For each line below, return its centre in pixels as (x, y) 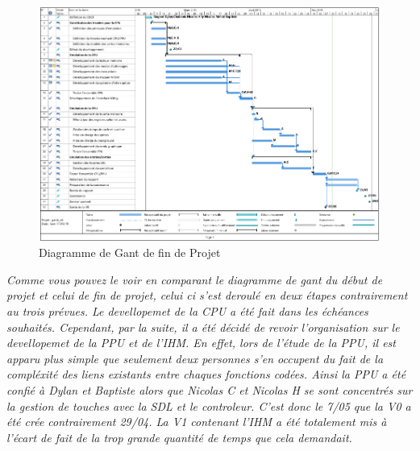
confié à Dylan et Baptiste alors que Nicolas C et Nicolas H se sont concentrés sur (210, 389)
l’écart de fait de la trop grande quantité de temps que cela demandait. (179, 437)
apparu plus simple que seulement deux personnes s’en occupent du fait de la (195, 358)
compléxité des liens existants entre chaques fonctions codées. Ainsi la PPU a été (206, 374)
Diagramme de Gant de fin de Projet (130, 252)
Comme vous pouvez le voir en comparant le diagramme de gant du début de (195, 279)
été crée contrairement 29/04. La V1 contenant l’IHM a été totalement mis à (197, 422)
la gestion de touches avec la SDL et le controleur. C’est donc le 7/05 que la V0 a (209, 405)
